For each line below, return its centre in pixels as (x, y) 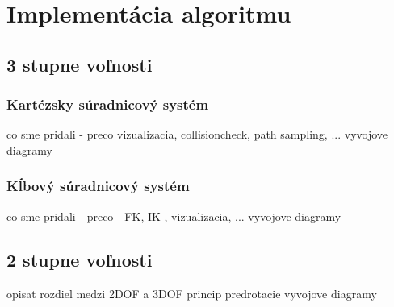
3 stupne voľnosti (80, 64)
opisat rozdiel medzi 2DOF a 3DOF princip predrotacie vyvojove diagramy (192, 293)
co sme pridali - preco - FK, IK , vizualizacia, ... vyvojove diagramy (174, 216)
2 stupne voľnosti (80, 259)
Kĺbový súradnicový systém (98, 186)
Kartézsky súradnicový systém (108, 104)
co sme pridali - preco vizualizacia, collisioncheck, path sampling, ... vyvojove (197, 134)
